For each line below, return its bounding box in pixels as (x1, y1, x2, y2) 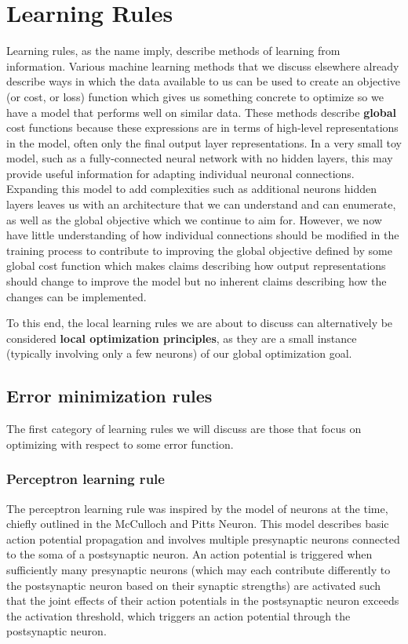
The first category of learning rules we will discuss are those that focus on (6, 420, 362, 437)
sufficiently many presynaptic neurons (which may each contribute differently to (6, 561, 391, 577)
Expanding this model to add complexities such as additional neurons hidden (6, 180, 377, 197)
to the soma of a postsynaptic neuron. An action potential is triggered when (6, 546, 373, 562)
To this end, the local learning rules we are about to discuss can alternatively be (6, 315, 393, 331)
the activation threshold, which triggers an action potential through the (6, 607, 351, 624)
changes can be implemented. (6, 288, 147, 304)
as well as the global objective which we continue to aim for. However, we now (6, 211, 382, 227)
